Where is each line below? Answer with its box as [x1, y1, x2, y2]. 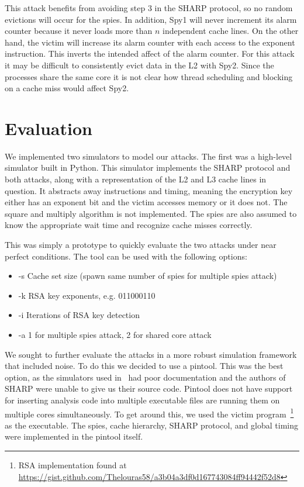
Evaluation [5, 116, 92, 140]
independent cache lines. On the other [162, 25, 299, 37]
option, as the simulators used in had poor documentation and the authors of [5, 371, 286, 383]
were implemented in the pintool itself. [5, 430, 143, 443]
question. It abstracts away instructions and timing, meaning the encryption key [5, 184, 293, 196]
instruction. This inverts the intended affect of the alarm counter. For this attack [5, 47, 295, 60]
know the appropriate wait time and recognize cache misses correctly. [5, 219, 253, 231]
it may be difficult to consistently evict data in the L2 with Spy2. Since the [5, 58, 274, 71]
